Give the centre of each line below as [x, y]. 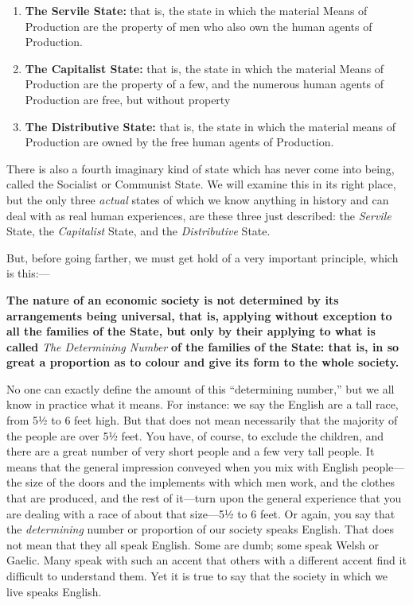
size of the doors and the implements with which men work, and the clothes [210, 482]
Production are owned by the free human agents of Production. [179, 142]
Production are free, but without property [128, 99]
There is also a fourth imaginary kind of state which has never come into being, [201, 168]
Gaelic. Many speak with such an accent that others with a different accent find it [206, 560]
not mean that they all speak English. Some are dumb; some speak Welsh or [193, 544]
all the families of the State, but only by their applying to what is [191, 331]
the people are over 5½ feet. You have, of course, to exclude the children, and [195, 435]
